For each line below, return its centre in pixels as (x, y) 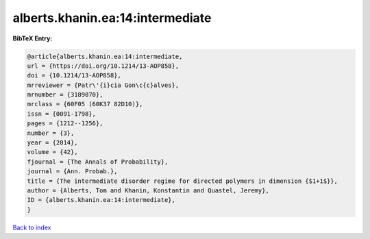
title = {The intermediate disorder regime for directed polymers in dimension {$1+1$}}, (183, 181)
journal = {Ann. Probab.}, (72, 172)
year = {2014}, (52, 143)
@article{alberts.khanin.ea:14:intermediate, (105, 56)
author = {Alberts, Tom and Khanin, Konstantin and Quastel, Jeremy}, (148, 191)
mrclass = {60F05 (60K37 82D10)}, (85, 104)
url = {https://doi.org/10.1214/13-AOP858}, (103, 66)
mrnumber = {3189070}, (65, 95)
